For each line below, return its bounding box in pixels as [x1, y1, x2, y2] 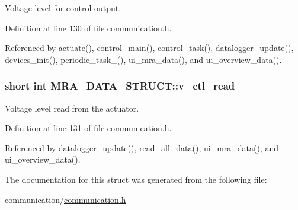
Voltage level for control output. [5, 2, 121, 14]
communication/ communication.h [5, 193, 126, 205]
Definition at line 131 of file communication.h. [5, 122, 172, 134]
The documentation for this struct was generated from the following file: [5, 173, 267, 185]
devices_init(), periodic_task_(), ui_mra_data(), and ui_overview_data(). [5, 53, 282, 65]
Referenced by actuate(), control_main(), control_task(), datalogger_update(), [5, 42, 294, 54]
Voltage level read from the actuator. [5, 101, 139, 114]
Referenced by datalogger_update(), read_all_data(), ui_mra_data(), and [5, 141, 279, 154]
